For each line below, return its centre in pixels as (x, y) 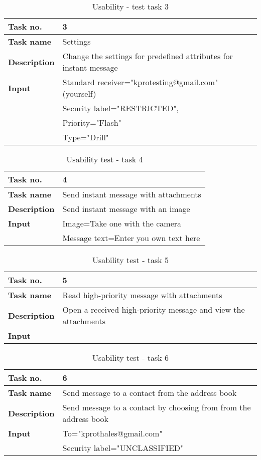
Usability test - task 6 (130, 358)
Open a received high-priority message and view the (154, 309)
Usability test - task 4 (105, 159)
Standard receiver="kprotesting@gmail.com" (140, 82)
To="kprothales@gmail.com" (112, 433)
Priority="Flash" (92, 123)
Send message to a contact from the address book (150, 393)
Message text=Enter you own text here (131, 238)
